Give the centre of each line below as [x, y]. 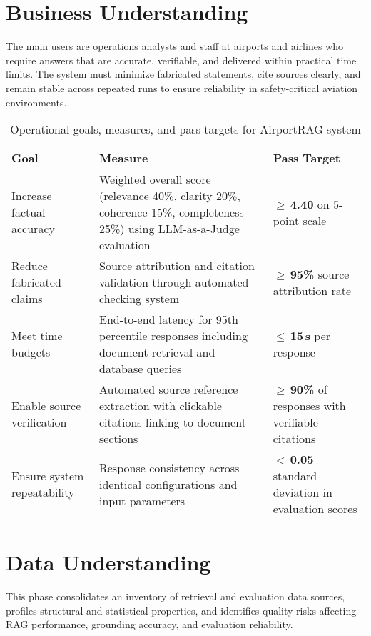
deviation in [303, 492]
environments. [36, 102]
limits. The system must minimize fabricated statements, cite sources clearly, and [183, 74]
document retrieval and [157, 352]
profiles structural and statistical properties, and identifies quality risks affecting [181, 610]
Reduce [30, 266]
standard [295, 476]
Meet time [37, 336]
